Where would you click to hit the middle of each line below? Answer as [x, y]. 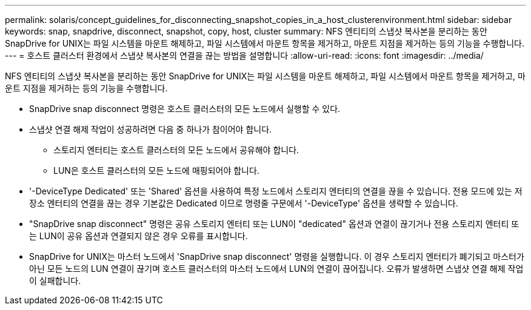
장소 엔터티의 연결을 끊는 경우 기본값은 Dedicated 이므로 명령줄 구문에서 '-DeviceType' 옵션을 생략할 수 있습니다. [244, 203]
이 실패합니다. [55, 281]
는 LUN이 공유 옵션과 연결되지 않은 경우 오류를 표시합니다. [139, 236]
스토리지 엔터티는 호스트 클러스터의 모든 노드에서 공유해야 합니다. [176, 150]
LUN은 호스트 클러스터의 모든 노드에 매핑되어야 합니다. [156, 170]
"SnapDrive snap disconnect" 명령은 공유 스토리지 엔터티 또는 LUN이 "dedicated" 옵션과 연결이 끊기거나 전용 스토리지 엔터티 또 [274, 224]
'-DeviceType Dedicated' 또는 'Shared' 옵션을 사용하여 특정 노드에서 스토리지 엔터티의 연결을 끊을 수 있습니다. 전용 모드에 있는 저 [276, 191]
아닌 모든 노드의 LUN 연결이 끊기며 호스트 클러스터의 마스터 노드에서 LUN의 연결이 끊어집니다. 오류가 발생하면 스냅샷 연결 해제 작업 [276, 269]
